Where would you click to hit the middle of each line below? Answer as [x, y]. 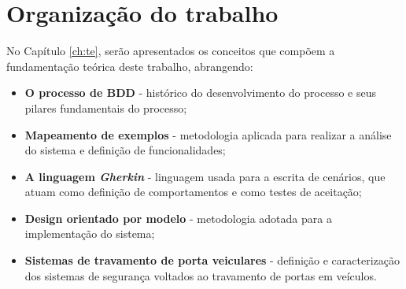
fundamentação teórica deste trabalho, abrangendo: [130, 66]
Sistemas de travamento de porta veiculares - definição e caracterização [212, 260]
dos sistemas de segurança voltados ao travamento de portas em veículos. [201, 275]
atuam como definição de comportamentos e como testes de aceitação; [193, 192]
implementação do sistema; [90, 233]
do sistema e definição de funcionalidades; [125, 150]
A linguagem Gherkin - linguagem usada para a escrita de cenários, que [205, 176]
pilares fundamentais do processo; [106, 107]
